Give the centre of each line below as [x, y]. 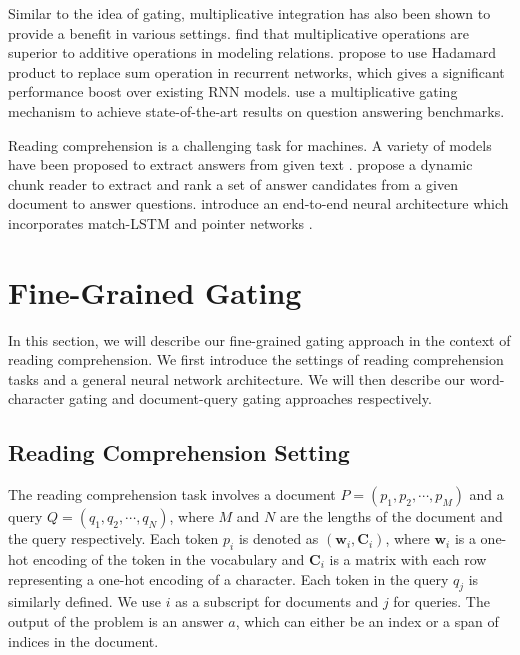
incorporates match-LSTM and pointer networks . [160, 222]
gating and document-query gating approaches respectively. [250, 398]
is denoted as [278, 538]
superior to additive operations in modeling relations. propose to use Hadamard [252, 52]
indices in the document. [83, 640]
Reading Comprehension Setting [179, 452]
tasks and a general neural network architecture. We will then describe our [237, 378]
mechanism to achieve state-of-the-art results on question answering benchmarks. [256, 110]
